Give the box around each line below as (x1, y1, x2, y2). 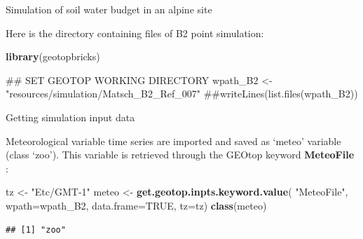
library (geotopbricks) (6, 49, 100, 64)
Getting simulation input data (6, 109, 135, 124)
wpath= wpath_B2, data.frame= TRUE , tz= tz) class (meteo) (6, 198, 267, 212)
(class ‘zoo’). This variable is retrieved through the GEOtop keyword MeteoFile (6, 147, 355, 162)
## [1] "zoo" (6, 224, 66, 235)
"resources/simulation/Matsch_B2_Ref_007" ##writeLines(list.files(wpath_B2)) (6, 86, 358, 101)
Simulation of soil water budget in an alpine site (6, 2, 212, 16)
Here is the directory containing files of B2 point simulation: (6, 25, 264, 40)
